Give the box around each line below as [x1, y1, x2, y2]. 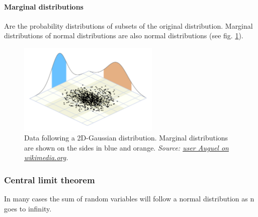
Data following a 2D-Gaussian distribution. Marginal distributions [24, 132, 228, 143]
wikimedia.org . [24, 152, 68, 163]
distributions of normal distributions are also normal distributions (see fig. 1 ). [4, 30, 243, 41]
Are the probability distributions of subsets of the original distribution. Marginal [4, 20, 253, 31]
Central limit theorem [4, 173, 95, 186]
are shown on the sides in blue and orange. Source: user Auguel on [24, 142, 229, 153]
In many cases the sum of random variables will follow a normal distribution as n [4, 193, 254, 204]
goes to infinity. [4, 203, 52, 213]
